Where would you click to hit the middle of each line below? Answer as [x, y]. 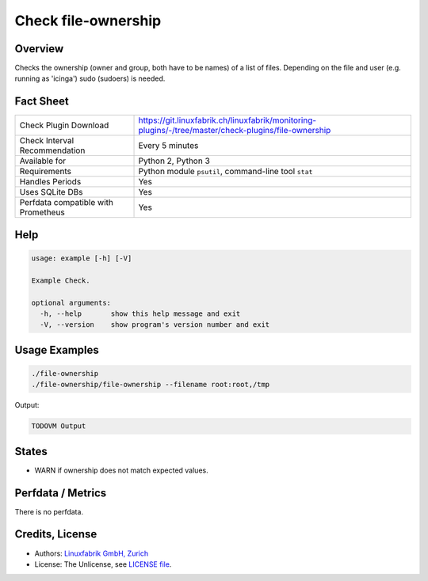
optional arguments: [71, 302]
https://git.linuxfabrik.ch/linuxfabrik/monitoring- [227, 120]
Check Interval [47, 141]
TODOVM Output [59, 426]
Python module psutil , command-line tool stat [225, 172]
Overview [39, 49]
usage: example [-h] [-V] [82, 258]
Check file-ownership [88, 21]
